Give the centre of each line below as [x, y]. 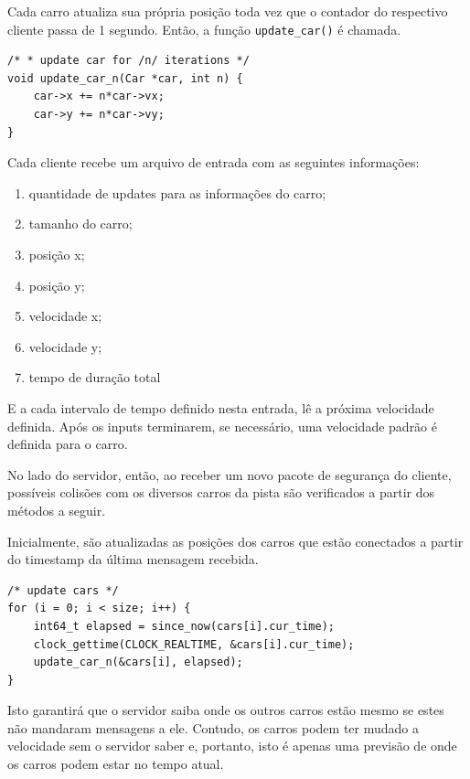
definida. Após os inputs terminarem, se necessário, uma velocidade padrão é [222, 426]
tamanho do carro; [80, 224]
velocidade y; [65, 346]
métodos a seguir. [57, 510]
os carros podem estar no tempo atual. [116, 764]
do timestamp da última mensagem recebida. [133, 559]
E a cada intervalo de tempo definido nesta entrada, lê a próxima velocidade [221, 407]
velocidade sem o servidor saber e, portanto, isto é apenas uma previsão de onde [232, 746]
